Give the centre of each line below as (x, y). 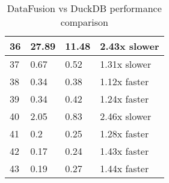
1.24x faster (124, 99)
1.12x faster (124, 81)
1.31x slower (126, 64)
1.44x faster (124, 168)
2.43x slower (130, 46)
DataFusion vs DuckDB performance (84, 8)
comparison (84, 22)
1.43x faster (124, 151)
